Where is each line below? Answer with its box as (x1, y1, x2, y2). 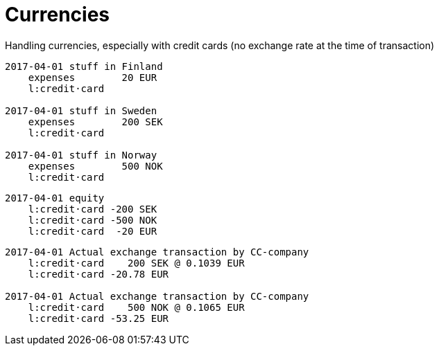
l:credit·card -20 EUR (28, 225, 157, 237)
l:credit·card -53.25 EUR (28, 312, 169, 324)
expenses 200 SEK (28, 116, 163, 127)
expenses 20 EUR (28, 71, 157, 83)
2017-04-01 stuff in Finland (5, 60, 163, 72)
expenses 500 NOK (28, 160, 163, 172)
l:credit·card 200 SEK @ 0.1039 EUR (28, 257, 245, 269)
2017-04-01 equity (5, 192, 105, 204)
